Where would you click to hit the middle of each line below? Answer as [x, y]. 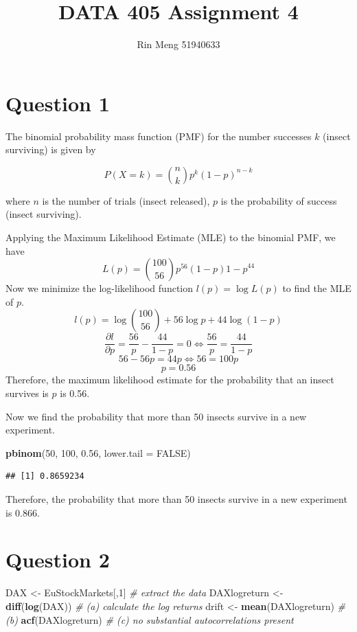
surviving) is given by [51, 149]
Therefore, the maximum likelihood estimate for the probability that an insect [170, 380]
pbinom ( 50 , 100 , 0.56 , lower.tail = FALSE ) [98, 452]
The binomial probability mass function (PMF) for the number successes [159, 136]
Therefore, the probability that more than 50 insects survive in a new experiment [176, 499]
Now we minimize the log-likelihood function [99, 288]
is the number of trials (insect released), [126, 200]
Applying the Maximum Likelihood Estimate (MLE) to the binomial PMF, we [171, 237]
